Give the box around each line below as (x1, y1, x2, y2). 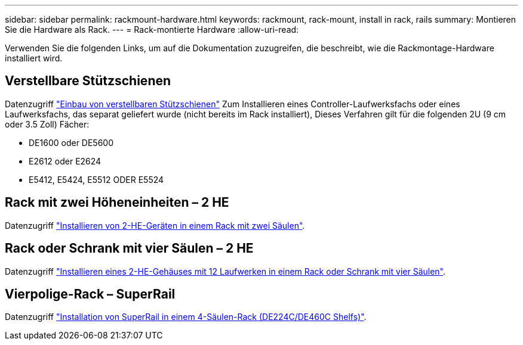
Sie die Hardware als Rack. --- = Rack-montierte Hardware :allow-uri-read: (5, 24, 299, 35)
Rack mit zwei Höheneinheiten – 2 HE (5, 195, 229, 210)
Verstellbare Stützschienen (5, 73, 171, 89)
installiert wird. (5, 53, 63, 63)
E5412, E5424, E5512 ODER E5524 (29, 174, 164, 185)
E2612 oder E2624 (29, 156, 101, 166)
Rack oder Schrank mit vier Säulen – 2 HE (5, 241, 254, 256)
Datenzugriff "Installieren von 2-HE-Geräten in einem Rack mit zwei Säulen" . (5, 220, 305, 231)
